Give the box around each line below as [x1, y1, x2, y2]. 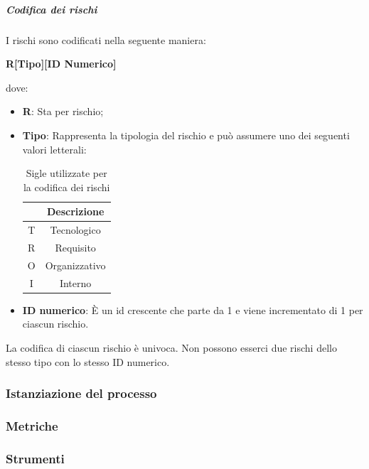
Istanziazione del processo [6, 384, 157, 402]
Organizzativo [45, 257, 106, 272]
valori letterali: [22, 141, 87, 156]
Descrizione [46, 204, 105, 219]
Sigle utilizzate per [26, 166, 107, 180]
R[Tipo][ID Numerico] [6, 56, 117, 71]
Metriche [6, 416, 58, 434]
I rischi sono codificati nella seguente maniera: [6, 32, 206, 47]
